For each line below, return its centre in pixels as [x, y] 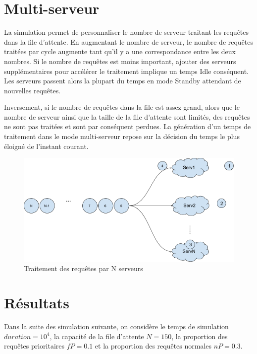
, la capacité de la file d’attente [97, 336]
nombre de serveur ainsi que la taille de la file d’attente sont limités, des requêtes [127, 116]
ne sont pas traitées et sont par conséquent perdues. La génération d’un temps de [128, 126]
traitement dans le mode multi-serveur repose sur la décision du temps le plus [122, 136]
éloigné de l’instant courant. [46, 146]
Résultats [37, 303]
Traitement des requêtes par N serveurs [83, 268]
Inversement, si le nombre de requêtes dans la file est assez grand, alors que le [122, 107]
